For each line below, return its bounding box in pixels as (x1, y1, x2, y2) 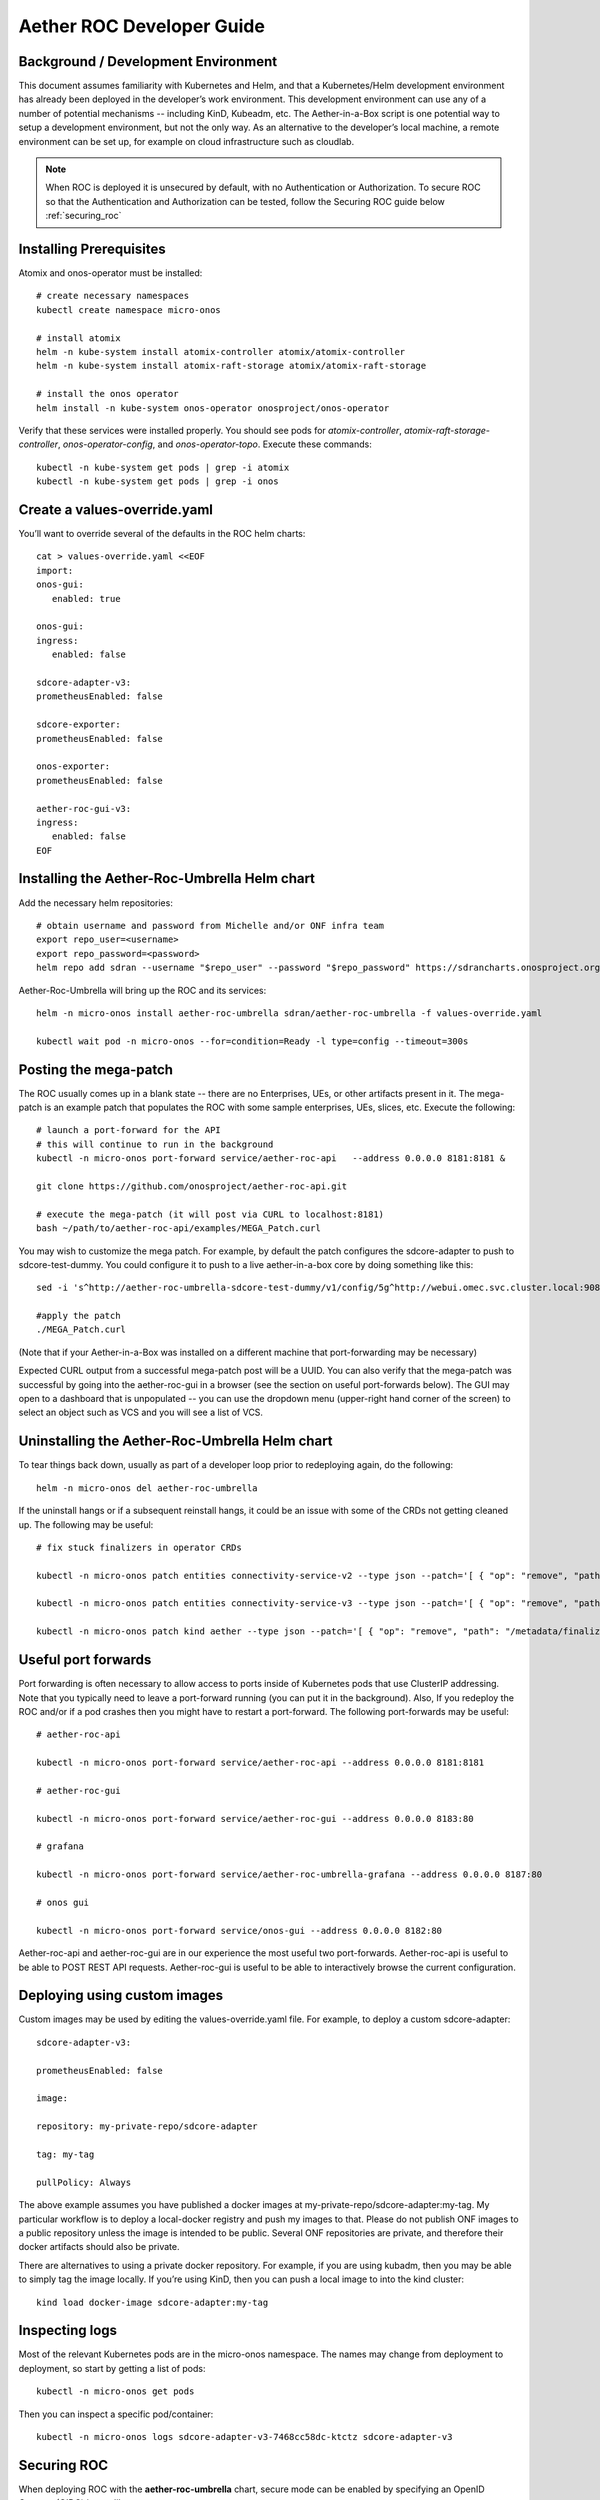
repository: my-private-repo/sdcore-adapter (36, 2121, 259, 2132)
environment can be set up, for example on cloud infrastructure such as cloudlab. (18, 135, 355, 147)
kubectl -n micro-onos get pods (36, 2386, 195, 2397)
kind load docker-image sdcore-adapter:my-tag (36, 2296, 269, 2308)
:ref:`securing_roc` (45, 210, 122, 222)
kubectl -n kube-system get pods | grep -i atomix (36, 461, 290, 473)
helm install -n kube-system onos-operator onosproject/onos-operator (36, 402, 390, 414)
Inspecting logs (18, 2322, 118, 2339)
